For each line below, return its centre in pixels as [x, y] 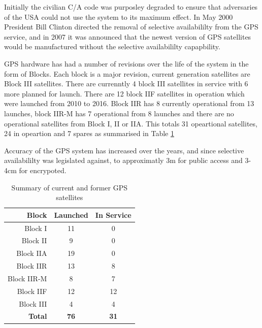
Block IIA [32, 253]
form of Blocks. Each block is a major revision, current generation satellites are [127, 73]
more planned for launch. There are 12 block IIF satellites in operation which [124, 93]
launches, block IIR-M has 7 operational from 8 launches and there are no [119, 113]
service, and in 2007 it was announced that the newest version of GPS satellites [128, 36]
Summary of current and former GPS [70, 187]
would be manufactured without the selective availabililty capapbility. [112, 46]
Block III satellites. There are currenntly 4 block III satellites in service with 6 [126, 84]
